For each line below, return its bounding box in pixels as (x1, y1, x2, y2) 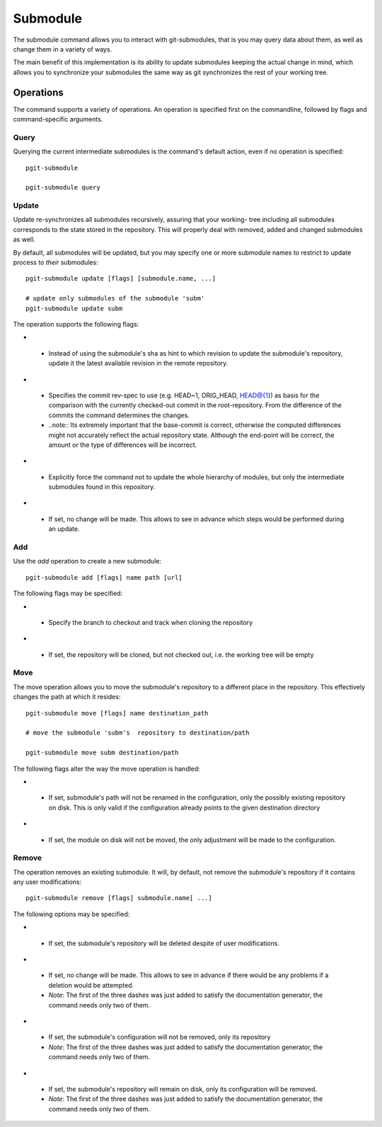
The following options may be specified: (13, 909, 130, 918)
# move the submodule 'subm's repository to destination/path (25, 729, 250, 737)
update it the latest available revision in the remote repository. (48, 359, 228, 368)
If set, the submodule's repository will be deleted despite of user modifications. (48, 939, 279, 947)
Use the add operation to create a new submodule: (13, 557, 162, 566)
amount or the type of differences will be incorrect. (48, 440, 197, 449)
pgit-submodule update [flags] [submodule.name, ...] (25, 274, 216, 283)
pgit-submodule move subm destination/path (25, 749, 179, 757)
